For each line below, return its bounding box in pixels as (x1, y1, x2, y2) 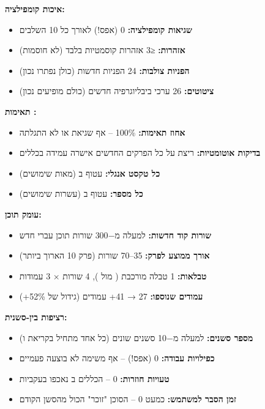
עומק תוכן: (5, 207, 42, 220)
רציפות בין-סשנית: (5, 310, 67, 323)
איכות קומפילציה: (5, 2, 65, 15)
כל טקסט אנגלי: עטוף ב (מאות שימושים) (19, 166, 160, 179)
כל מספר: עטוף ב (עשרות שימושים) (19, 187, 143, 200)
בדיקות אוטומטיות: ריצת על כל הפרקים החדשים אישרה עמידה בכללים (19, 146, 261, 159)
